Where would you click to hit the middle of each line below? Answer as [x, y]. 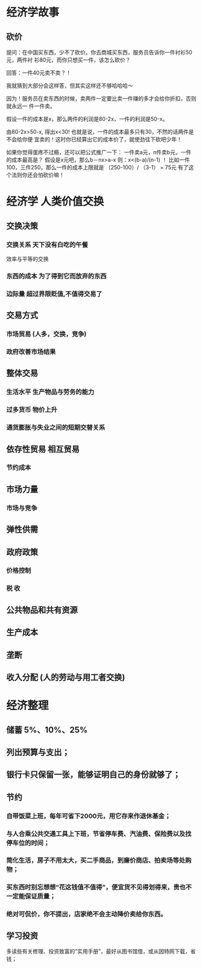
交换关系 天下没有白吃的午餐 [47, 245]
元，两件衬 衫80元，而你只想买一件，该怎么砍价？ [68, 60]
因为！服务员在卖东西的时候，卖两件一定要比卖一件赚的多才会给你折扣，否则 [101, 98]
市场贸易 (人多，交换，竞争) [46, 334]
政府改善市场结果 [31, 352]
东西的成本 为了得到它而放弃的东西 [56, 276]
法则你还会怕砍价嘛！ [38, 175]
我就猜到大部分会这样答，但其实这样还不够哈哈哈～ [70, 86]
